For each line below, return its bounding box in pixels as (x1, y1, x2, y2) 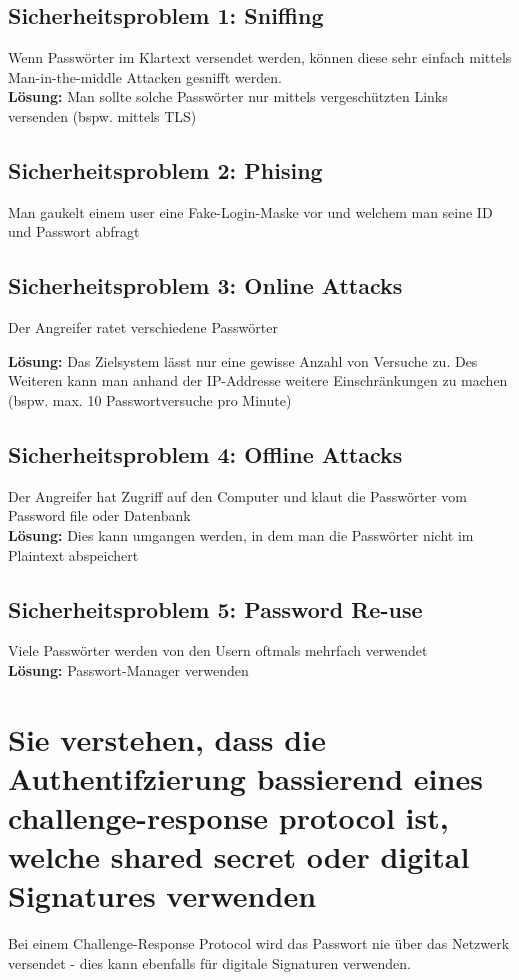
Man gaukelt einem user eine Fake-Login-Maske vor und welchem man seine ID (8, 201, 493, 222)
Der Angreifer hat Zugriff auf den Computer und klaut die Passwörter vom (8, 485, 467, 506)
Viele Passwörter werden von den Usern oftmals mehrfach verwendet (8, 640, 428, 661)
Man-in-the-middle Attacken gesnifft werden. (8, 66, 282, 87)
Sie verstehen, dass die (8, 718, 326, 759)
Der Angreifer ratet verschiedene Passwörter (8, 317, 278, 338)
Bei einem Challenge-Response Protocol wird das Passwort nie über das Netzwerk (8, 933, 510, 954)
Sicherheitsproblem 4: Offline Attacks (8, 438, 403, 469)
